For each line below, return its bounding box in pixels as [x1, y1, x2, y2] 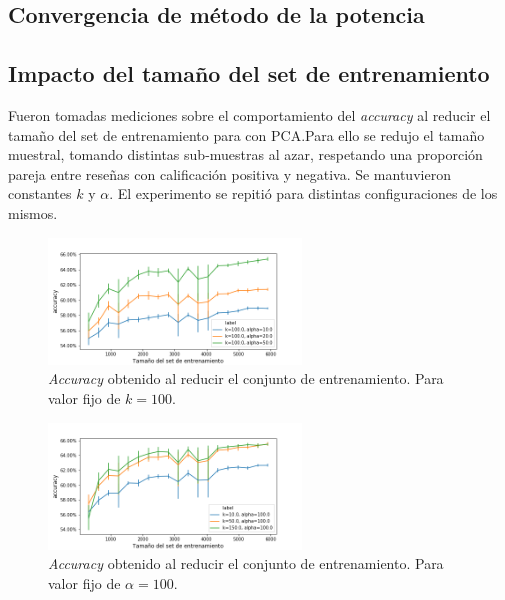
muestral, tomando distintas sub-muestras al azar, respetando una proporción [8, 144, 483, 165]
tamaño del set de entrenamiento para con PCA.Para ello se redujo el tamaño [8, 124, 485, 145]
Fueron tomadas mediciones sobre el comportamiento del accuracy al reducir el [8, 104, 491, 125]
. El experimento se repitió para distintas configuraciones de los [109, 183, 498, 204]
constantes [8, 183, 72, 204]
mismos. [8, 202, 58, 223]
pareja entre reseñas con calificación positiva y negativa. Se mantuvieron [8, 163, 451, 184]
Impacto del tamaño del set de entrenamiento [8, 58, 490, 89]
